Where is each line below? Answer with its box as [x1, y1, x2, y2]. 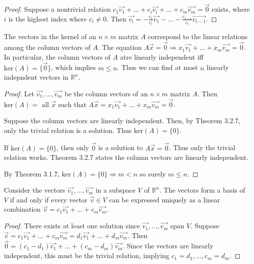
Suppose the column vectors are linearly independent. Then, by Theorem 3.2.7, [4, 115, 241, 126]
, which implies [51, 62, 96, 72]
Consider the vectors [4, 185, 65, 195]
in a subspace [95, 185, 136, 195]
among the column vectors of [4, 42, 91, 52]
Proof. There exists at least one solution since [4, 220, 140, 231]
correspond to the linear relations [148, 31, 248, 42]
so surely [139, 168, 166, 178]
